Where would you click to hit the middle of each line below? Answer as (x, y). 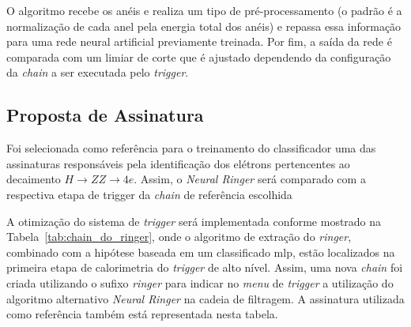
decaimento (34, 179)
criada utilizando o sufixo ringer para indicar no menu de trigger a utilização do (200, 282)
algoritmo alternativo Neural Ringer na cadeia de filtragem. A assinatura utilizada (205, 298)
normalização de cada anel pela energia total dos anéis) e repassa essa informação (204, 26)
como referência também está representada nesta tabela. (142, 314)
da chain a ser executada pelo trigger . (98, 72)
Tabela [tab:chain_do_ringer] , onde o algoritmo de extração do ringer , (179, 237)
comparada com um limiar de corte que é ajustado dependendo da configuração (199, 56)
